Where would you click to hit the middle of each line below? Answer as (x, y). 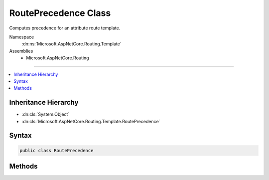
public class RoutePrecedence (57, 150)
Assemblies (21, 51)
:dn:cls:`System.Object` (46, 114)
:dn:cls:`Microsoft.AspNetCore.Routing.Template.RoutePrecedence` (91, 121)
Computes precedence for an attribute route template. (65, 28)
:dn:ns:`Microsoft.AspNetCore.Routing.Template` (71, 44)
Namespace (22, 37)
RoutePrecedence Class (60, 13)
